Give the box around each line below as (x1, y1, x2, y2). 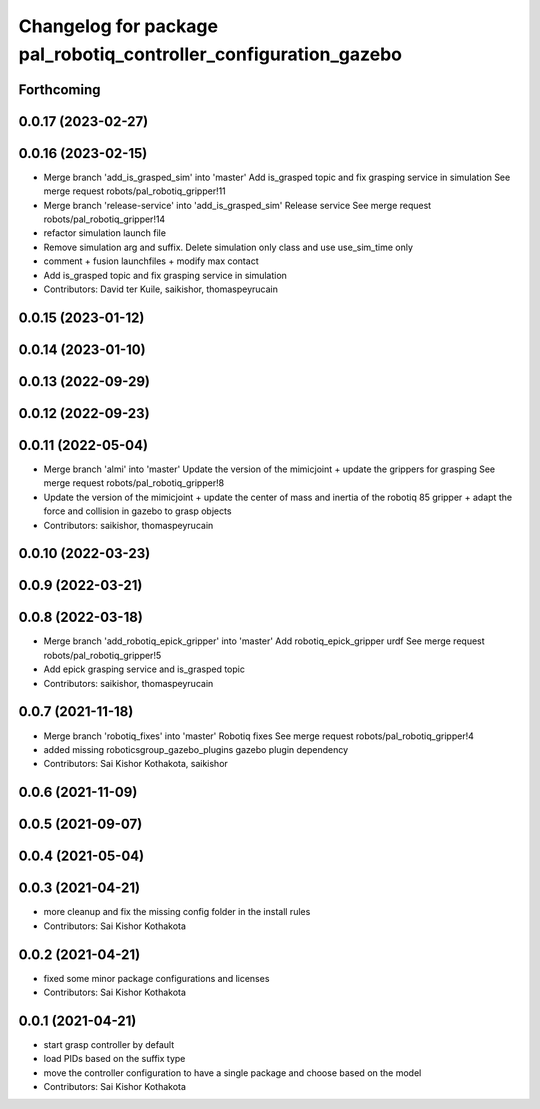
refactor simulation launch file (43, 227, 167, 239)
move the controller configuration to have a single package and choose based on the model (43, 1066, 422, 1079)
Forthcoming (18, 81, 101, 98)
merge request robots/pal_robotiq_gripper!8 (43, 477, 225, 489)
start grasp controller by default (43, 1038, 175, 1050)
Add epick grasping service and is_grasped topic (43, 663, 245, 675)
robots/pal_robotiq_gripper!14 (43, 213, 166, 225)
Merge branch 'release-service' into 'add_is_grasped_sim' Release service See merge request (43, 199, 432, 211)
